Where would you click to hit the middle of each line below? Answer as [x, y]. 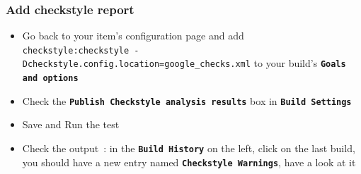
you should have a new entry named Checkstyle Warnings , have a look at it [189, 162]
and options [50, 79]
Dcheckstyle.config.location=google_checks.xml [136, 64]
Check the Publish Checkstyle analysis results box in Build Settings [187, 100]
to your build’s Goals [300, 63]
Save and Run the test [71, 124]
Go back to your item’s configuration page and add [133, 36]
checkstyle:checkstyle [76, 50]
